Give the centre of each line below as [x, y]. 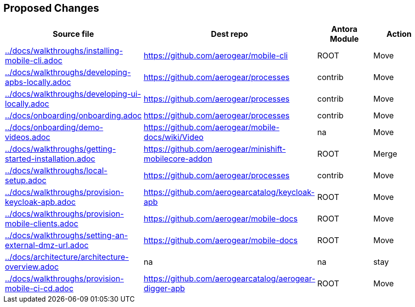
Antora [344, 29]
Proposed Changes [51, 8]
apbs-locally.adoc [38, 82]
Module [344, 39]
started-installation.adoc [50, 159]
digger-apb [164, 289]
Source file [73, 34]
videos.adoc [28, 137]
